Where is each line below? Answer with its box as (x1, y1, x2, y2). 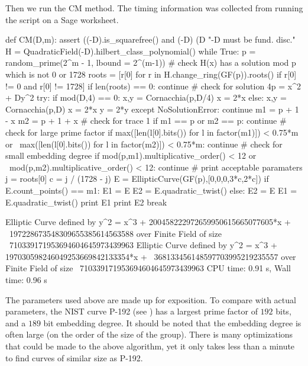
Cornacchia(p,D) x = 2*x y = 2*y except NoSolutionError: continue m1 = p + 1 (5, 102, 299, 115)
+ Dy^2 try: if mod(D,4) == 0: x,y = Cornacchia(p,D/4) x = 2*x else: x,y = (5, 91, 287, 104)
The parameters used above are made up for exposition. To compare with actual (5, 293, 296, 306)
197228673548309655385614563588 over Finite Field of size (9, 227, 222, 239)
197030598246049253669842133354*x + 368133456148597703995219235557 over (5, 250, 296, 262)
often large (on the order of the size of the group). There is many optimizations (5, 328, 293, 341)
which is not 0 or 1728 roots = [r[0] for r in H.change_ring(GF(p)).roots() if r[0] (5, 68, 297, 80)
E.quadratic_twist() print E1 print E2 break (5, 195, 167, 208)
